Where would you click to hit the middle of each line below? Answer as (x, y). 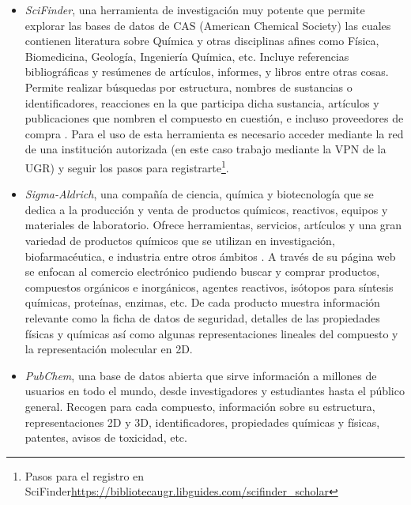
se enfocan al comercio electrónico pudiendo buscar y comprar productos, (202, 271)
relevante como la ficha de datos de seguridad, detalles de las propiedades (202, 317)
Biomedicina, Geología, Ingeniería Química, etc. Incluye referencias (187, 56)
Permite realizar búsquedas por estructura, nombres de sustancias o (189, 87)
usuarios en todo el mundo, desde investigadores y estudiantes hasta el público (215, 391)
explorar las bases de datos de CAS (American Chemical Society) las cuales (208, 25)
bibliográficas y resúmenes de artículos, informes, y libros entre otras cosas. (207, 72)
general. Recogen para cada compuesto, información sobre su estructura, (200, 406)
